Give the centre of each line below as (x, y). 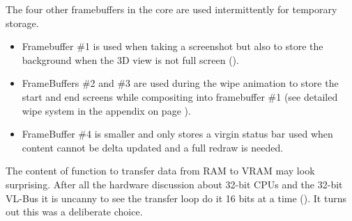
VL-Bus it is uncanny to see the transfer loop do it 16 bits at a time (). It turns (176, 198)
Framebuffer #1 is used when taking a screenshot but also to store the (173, 46)
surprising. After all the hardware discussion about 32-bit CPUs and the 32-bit (174, 184)
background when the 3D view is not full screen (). (130, 59)
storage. (22, 23)
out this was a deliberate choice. (74, 212)
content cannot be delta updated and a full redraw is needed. (153, 147)
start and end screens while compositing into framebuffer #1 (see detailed (180, 96)
